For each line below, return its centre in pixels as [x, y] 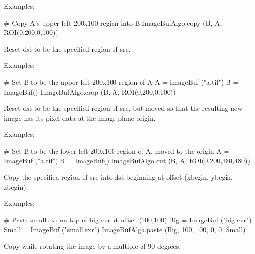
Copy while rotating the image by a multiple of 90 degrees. [93, 246]
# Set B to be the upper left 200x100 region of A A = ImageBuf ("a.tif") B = [121, 81]
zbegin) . [16, 186]
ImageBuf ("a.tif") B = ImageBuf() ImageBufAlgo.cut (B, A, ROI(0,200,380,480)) [127, 160]
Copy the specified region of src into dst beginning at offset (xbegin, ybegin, [118, 177]
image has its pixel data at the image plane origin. [80, 117]
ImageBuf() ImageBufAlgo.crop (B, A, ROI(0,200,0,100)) [90, 91]
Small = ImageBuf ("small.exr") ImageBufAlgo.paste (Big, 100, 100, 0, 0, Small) [125, 229]
